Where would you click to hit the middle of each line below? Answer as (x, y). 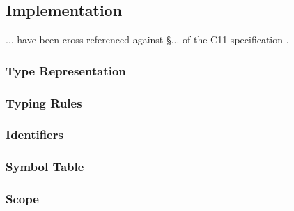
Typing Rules (44, 102)
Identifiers (34, 134)
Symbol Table (45, 167)
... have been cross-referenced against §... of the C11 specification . (147, 39)
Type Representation (66, 70)
